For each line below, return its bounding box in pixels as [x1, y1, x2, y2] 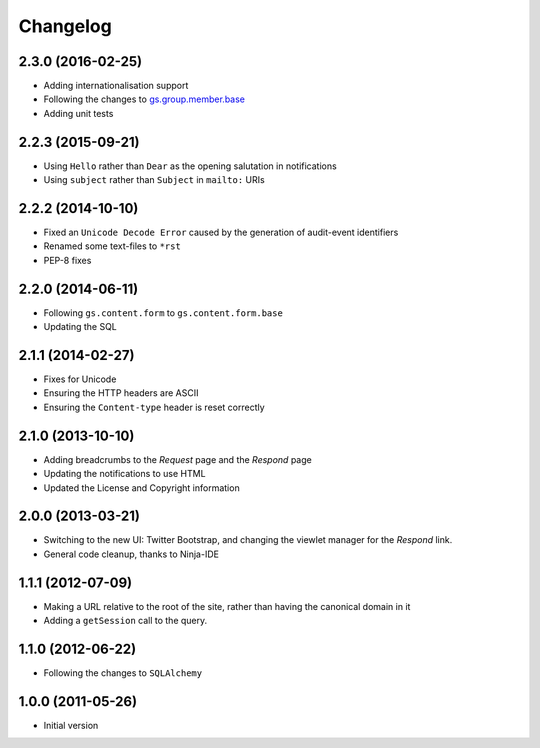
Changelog [18, 15, 112, 37]
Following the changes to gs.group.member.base [43, 93, 245, 105]
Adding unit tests [43, 107, 114, 119]
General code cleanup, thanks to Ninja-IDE [43, 548, 220, 560]
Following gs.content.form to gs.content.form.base [43, 306, 284, 319]
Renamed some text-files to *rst [43, 240, 182, 252]
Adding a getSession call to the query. [43, 615, 208, 627]
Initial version [43, 719, 99, 731]
